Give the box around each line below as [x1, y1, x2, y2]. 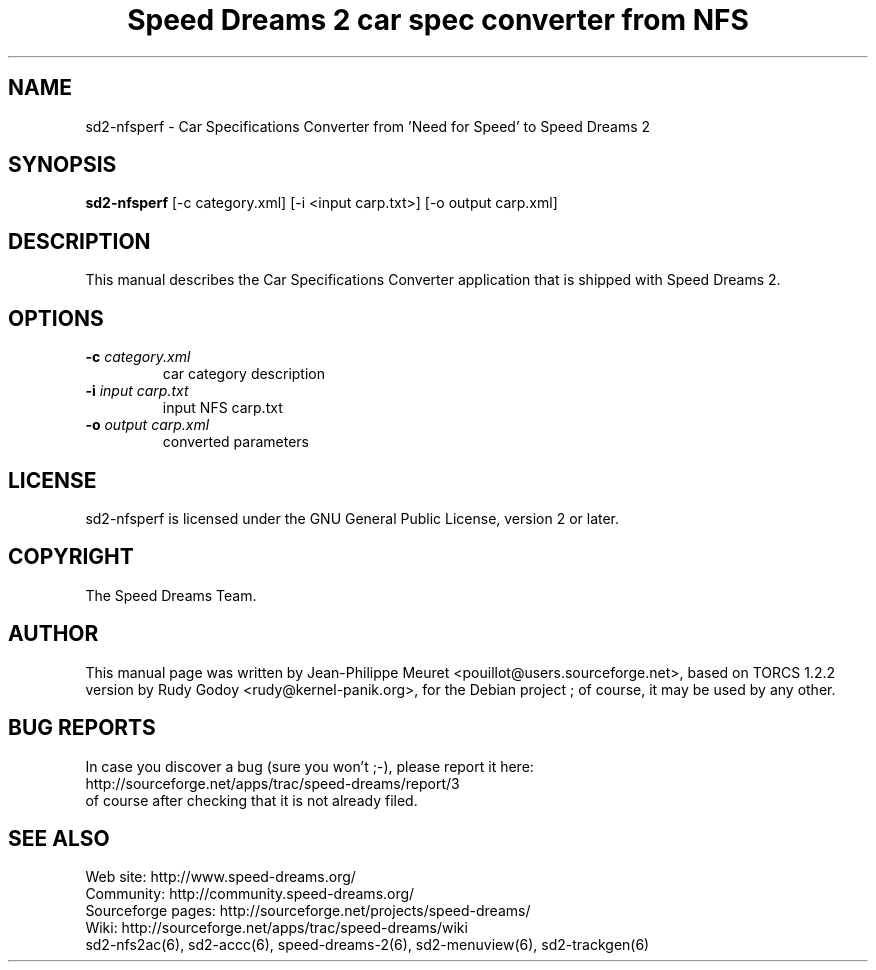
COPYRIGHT [8, 544, 134, 570]
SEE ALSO [8, 825, 110, 851]
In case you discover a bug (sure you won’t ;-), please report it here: [85, 757, 534, 775]
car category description [162, 365, 326, 383]
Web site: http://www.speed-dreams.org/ [85, 868, 356, 886]
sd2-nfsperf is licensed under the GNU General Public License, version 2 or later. [85, 509, 620, 527]
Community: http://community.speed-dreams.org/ [85, 885, 415, 903]
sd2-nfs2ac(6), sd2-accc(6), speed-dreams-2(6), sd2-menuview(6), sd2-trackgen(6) [85, 936, 650, 954]
